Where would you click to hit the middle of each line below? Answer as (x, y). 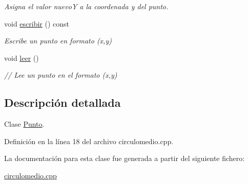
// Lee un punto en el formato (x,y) (61, 75)
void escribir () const (37, 23)
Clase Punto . (24, 124)
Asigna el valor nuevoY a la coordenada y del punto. (86, 6)
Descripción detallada (63, 102)
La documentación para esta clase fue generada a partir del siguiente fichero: (125, 158)
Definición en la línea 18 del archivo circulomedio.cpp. (89, 141)
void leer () (22, 57)
